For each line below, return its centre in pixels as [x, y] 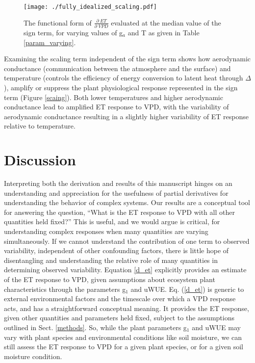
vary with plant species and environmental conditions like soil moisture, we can [123, 337]
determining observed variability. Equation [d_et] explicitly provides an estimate [125, 270]
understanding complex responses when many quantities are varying [106, 231]
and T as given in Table [164, 32]
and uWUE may [216, 327]
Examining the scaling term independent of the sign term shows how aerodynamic [127, 59]
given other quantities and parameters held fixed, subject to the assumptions [119, 318]
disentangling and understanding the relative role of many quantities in [111, 260]
